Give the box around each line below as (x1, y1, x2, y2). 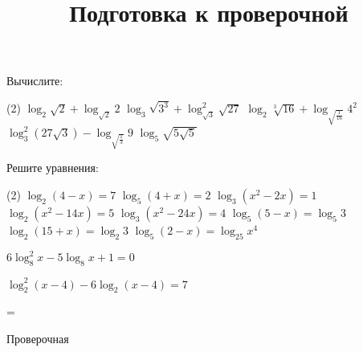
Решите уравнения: (6, 159, 99, 176)
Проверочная (6, 329, 69, 346)
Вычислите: (6, 72, 63, 89)
